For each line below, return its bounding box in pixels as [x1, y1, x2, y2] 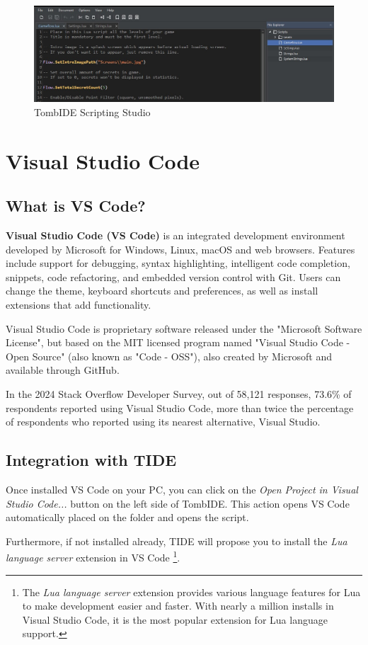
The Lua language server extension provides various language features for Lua [22, 584, 361, 599]
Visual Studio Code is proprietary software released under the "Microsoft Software [6, 321, 362, 336]
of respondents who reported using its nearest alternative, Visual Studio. [6, 414, 321, 429]
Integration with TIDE [6, 449, 177, 471]
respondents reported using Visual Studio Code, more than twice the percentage [6, 400, 354, 415]
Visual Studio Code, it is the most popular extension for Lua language [22, 612, 328, 627]
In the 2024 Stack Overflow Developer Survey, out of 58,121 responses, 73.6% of [6, 386, 352, 401]
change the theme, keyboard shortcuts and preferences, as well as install [6, 283, 318, 298]
